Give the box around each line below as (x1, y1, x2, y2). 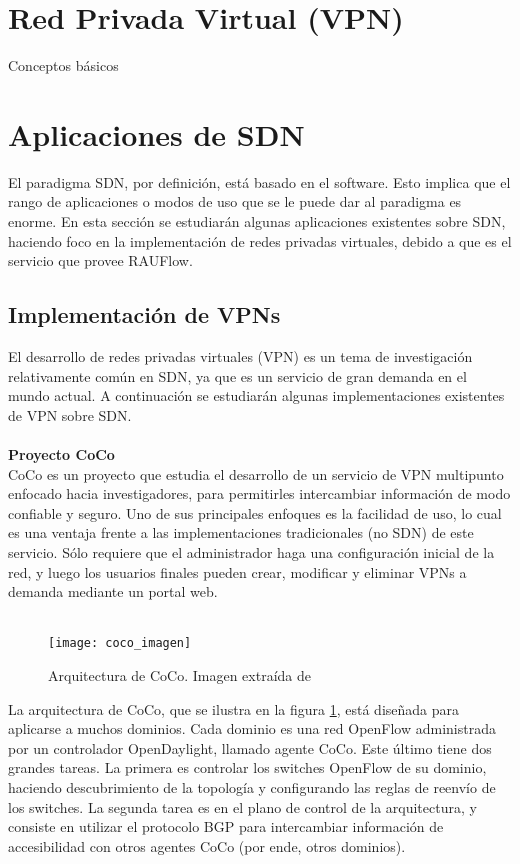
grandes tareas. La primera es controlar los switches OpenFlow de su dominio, (8, 757, 487, 778)
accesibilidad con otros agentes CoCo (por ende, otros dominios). (8, 835, 406, 856)
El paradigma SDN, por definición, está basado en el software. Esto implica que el (8, 171, 511, 192)
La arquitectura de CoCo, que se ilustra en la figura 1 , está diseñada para (8, 698, 460, 719)
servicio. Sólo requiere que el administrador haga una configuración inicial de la (8, 541, 495, 562)
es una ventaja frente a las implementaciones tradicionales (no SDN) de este (8, 522, 474, 543)
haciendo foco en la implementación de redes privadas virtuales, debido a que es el (8, 230, 512, 251)
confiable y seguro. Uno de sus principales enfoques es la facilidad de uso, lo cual (8, 502, 502, 523)
